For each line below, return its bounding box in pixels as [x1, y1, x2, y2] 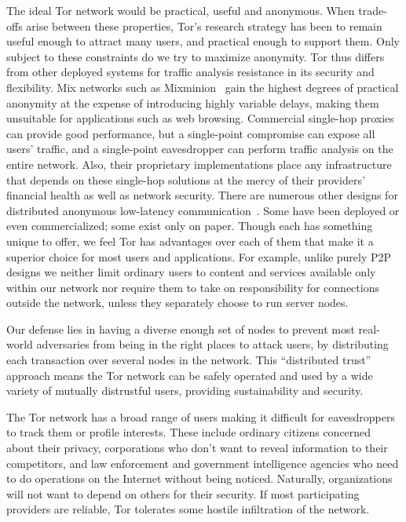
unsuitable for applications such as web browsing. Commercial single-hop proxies [6, 110, 394, 126]
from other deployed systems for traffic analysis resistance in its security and [6, 64, 375, 80]
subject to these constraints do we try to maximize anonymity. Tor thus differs [6, 48, 385, 64]
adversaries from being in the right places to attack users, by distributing [36, 336, 389, 352]
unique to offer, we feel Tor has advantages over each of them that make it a [6, 232, 374, 249]
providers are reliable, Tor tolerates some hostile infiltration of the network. [6, 501, 370, 517]
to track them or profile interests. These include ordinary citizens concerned [6, 424, 371, 440]
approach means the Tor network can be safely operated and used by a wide [6, 367, 373, 383]
